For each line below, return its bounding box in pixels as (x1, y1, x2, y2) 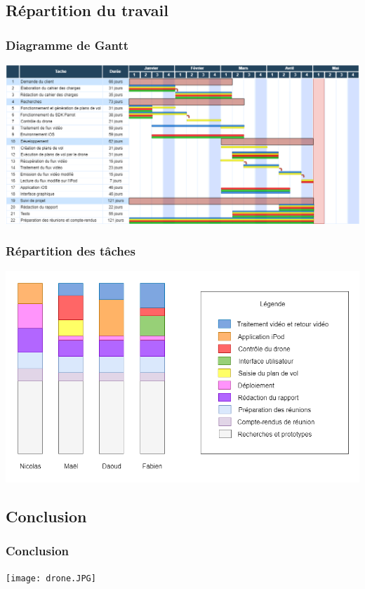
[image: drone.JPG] (6, 573, 96, 583)
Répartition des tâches (6, 242, 135, 260)
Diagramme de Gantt (6, 36, 129, 53)
